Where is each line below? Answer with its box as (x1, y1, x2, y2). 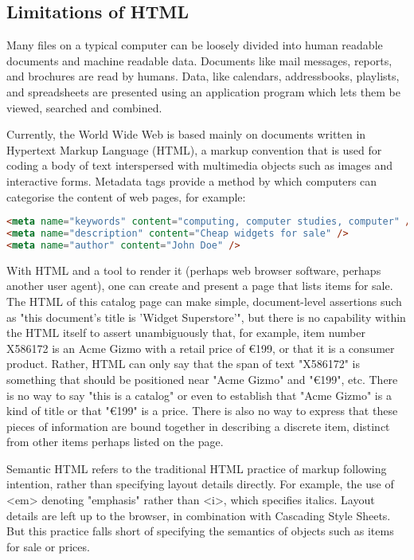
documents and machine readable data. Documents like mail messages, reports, (6, 52, 393, 69)
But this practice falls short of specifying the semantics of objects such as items (6, 523, 394, 539)
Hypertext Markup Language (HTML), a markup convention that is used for (6, 141, 382, 158)
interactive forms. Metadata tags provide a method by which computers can (6, 172, 377, 189)
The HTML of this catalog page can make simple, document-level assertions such (6, 292, 402, 309)
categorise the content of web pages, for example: (6, 188, 246, 205)
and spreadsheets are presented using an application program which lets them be (6, 83, 400, 100)
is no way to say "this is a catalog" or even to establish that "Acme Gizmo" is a (6, 386, 392, 403)
